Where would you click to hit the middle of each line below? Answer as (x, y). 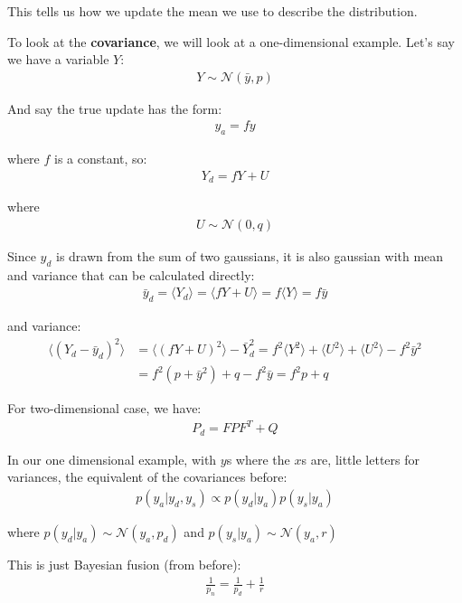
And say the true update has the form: (115, 108)
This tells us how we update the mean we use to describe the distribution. (212, 11)
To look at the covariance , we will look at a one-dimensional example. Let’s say (231, 41)
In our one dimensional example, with (112, 459)
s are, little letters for (360, 459)
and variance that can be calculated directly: (131, 274)
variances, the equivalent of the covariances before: (147, 477)
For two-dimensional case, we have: (104, 408)
